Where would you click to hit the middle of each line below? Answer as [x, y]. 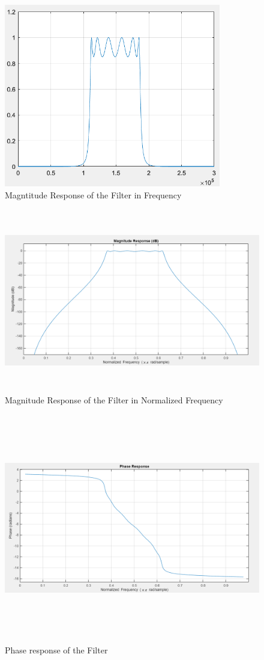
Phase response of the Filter [56, 649]
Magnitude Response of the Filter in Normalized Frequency [114, 399]
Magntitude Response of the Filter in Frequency [93, 194]
